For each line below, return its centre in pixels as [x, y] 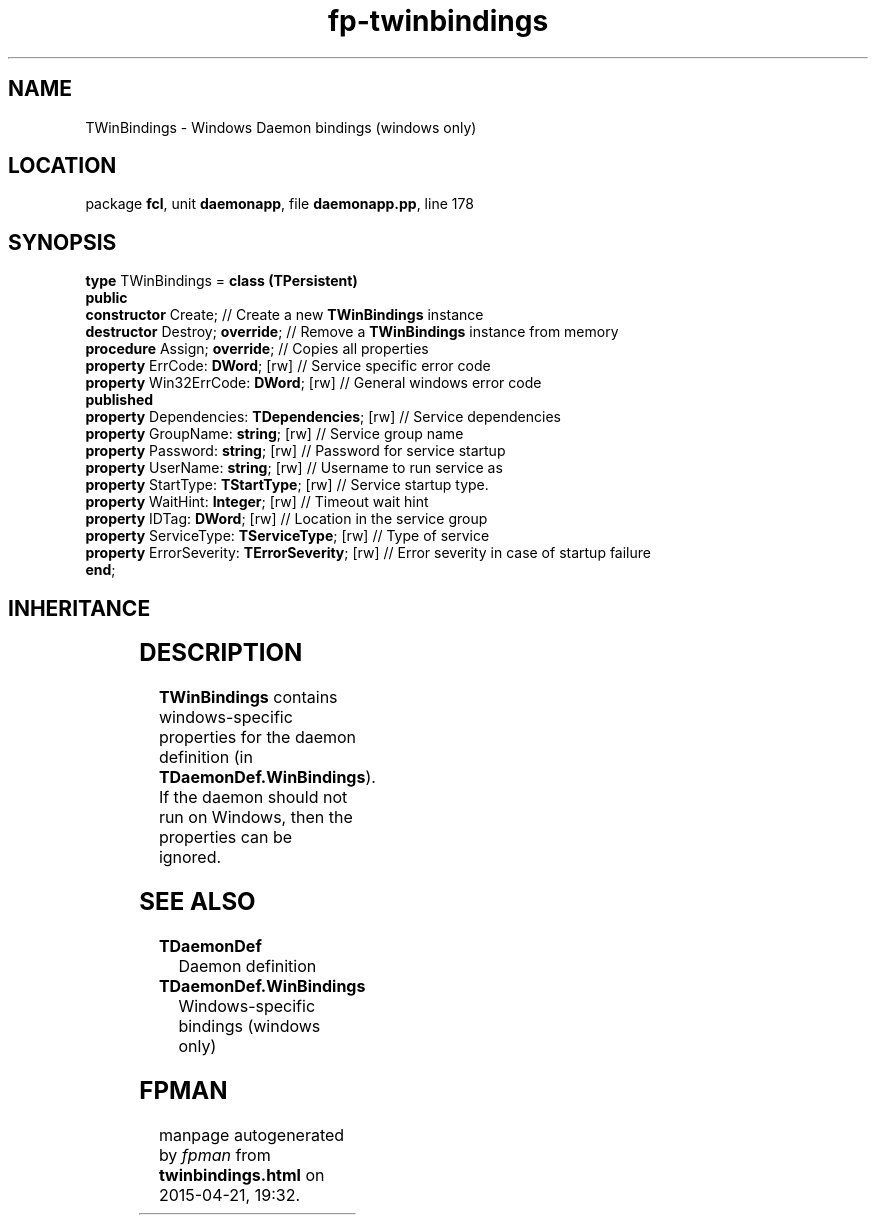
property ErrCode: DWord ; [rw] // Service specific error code [288, 366]
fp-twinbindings [438, 21]
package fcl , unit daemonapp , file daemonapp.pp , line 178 [279, 204]
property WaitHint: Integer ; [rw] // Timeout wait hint [257, 502]
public [106, 298]
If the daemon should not [253, 797]
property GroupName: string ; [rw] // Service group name [274, 434]
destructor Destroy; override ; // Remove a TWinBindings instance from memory [352, 332]
